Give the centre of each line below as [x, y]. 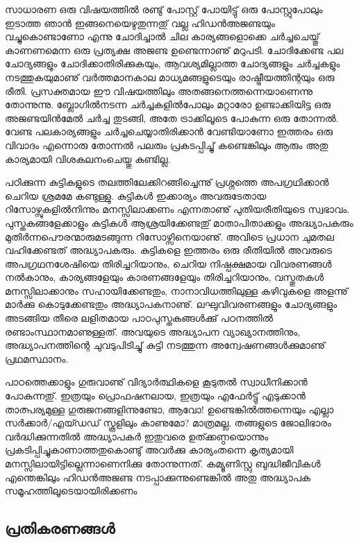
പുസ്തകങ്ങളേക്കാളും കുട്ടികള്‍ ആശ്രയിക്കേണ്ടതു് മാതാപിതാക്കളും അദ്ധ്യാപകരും [179, 222]
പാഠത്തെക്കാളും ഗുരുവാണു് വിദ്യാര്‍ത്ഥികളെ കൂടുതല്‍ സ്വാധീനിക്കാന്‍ [156, 382]
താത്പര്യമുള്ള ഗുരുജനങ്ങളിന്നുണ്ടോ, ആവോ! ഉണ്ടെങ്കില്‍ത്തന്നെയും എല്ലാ [169, 409]
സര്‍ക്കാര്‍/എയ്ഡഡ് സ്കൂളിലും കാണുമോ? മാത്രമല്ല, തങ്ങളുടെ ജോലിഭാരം [168, 423]
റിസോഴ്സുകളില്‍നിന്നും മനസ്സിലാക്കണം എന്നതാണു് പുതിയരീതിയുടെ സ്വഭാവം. [177, 209]
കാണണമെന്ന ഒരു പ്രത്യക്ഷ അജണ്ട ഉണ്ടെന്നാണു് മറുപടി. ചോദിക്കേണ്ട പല [174, 50]
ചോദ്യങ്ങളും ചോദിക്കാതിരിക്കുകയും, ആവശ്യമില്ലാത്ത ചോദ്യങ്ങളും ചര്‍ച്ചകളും [173, 63]
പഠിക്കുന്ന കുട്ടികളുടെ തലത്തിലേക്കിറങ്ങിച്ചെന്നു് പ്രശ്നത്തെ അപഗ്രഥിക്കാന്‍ [167, 182]
